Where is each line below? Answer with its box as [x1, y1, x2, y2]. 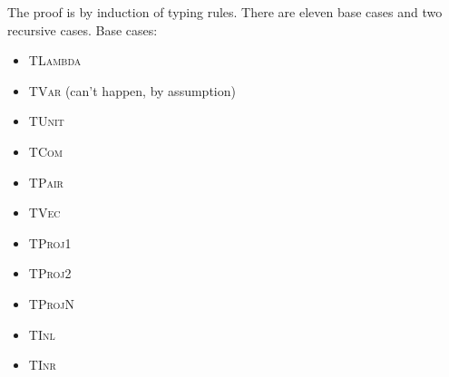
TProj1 [28, 233, 72, 252]
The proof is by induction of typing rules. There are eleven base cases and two [7, 3, 443, 21]
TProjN [28, 294, 74, 313]
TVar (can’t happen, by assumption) [28, 81, 236, 100]
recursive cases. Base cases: [7, 20, 158, 39]
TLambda [28, 51, 82, 70]
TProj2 [28, 264, 72, 283]
